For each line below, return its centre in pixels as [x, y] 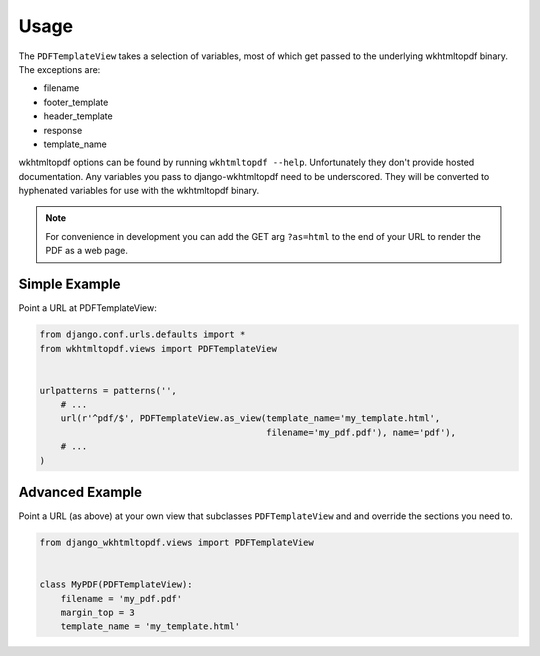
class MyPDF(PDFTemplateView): [116, 584]
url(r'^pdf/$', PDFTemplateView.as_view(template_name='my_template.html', [250, 418]
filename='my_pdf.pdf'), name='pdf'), [361, 432]
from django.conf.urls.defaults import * [142, 334]
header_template [78, 116]
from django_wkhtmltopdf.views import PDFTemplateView [176, 543]
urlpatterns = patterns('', [108, 390]
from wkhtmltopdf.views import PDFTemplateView [158, 348]
